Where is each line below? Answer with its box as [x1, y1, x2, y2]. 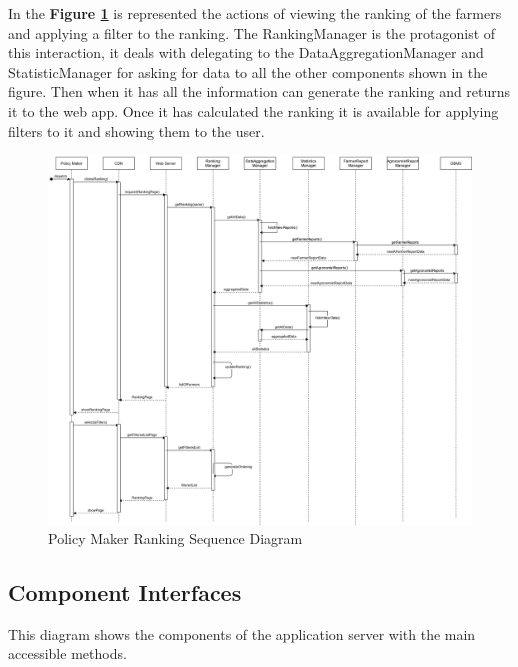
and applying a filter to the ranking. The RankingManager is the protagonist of [8, 22, 496, 43]
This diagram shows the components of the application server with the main [8, 623, 476, 644]
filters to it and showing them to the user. [8, 120, 265, 141]
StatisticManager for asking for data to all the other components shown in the [8, 61, 488, 82]
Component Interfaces [8, 577, 242, 608]
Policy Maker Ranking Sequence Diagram [48, 528, 303, 549]
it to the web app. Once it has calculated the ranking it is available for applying [8, 100, 499, 121]
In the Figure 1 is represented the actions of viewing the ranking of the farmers [8, 3, 502, 23]
